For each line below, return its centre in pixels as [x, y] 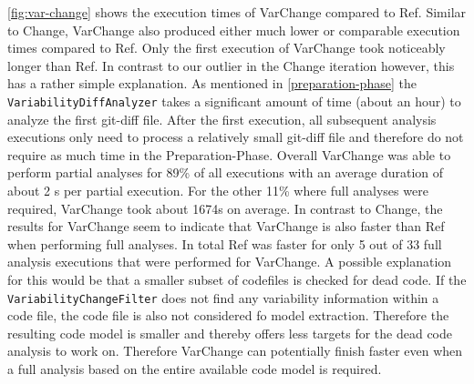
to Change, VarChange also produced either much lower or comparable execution [234, 30]
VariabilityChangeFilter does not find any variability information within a [223, 297]
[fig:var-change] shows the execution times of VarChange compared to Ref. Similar [237, 12]
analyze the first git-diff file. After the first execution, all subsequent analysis [222, 119]
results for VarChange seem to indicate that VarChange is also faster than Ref [226, 226]
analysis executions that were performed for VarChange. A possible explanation [230, 262]
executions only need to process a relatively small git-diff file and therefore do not [236, 137]
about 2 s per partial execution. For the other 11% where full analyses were [218, 190]
